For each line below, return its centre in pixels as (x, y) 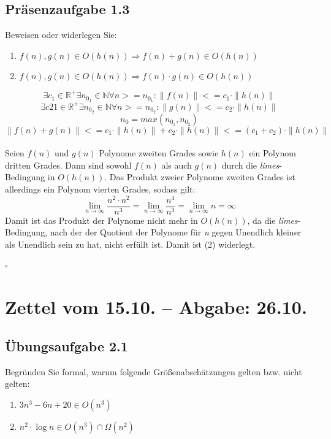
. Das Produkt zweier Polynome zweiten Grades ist (200, 177)
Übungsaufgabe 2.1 (67, 345)
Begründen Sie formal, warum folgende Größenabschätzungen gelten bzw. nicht (154, 371)
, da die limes (272, 220)
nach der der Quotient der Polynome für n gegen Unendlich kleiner (176, 232)
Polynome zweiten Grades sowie (159, 153)
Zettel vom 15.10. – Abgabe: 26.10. (156, 307)
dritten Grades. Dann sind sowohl (68, 165)
